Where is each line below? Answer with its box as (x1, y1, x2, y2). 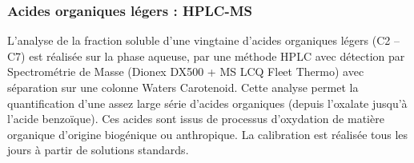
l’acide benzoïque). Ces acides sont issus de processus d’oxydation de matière (7, 110, 384, 127)
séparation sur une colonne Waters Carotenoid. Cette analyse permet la (7, 79, 359, 95)
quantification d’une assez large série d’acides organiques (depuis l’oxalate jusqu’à (7, 94, 408, 111)
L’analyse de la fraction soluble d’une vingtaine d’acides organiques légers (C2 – (7, 32, 400, 49)
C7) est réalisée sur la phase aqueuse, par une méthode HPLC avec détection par (7, 47, 405, 64)
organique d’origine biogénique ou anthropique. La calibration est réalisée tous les (7, 125, 408, 142)
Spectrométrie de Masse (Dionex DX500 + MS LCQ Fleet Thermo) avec (7, 63, 364, 80)
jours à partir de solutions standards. (7, 141, 189, 158)
